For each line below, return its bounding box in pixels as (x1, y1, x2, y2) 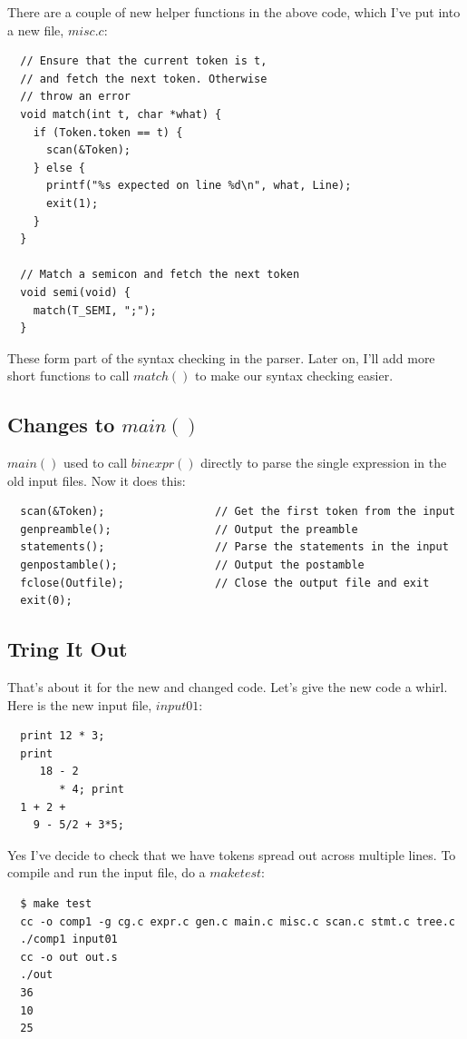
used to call (63, 453, 128, 472)
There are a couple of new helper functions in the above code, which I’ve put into (7, 3, 461, 21)
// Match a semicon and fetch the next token (20, 268, 300, 282)
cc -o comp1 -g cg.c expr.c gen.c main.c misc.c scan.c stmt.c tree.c (20, 915, 455, 928)
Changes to (7, 411, 115, 439)
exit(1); (45, 196, 99, 210)
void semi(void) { (20, 285, 131, 299)
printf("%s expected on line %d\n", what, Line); (45, 179, 352, 193)
